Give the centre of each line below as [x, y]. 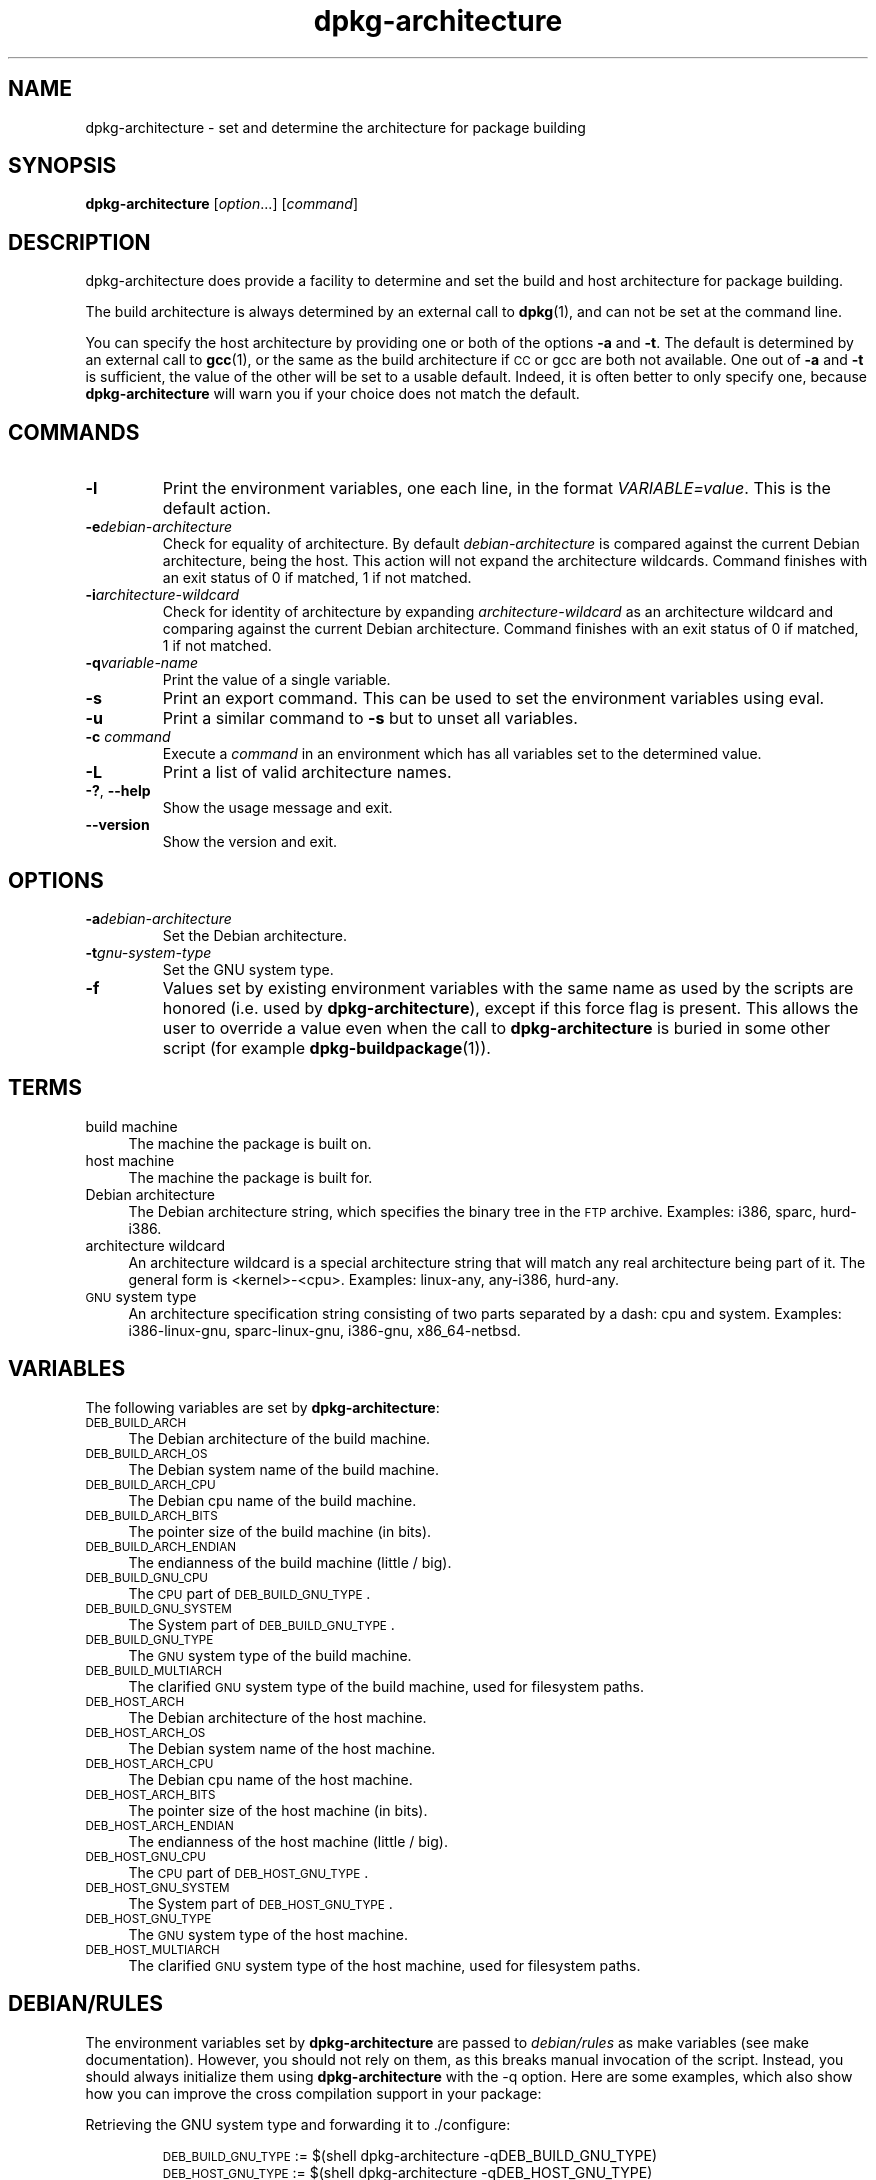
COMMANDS [74, 432]
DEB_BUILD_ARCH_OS [146, 1453]
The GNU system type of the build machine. [270, 1655]
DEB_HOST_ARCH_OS [145, 1732]
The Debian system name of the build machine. [283, 1469]
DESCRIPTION [79, 242]
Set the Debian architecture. [254, 935]
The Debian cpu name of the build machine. [272, 1500]
